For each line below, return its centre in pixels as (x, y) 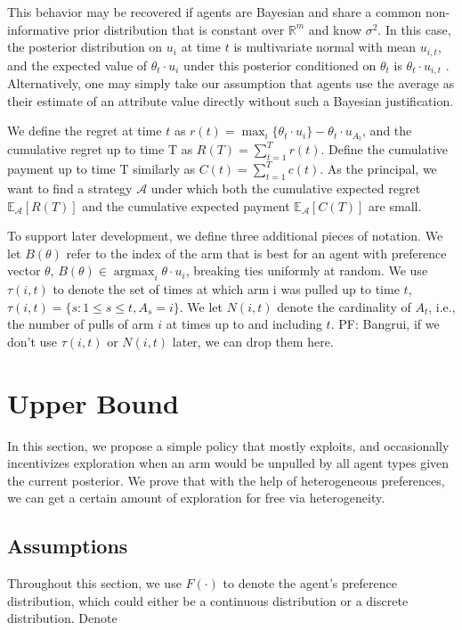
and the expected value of (77, 65)
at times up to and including (244, 324)
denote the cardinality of (344, 306)
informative (38, 29)
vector (24, 270)
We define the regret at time (85, 131)
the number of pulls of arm (81, 324)
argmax (134, 272)
